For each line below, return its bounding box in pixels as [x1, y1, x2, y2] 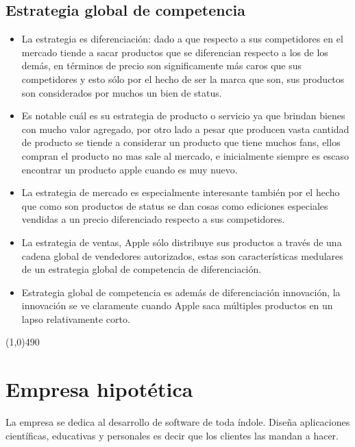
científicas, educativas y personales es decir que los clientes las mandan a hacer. [5, 428, 339, 442]
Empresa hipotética [5, 375, 193, 403]
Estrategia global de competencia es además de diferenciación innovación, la [21, 285, 341, 299]
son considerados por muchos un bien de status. [21, 85, 222, 99]
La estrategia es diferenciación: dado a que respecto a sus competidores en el [21, 32, 343, 46]
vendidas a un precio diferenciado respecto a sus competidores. [21, 212, 285, 226]
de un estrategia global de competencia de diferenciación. [21, 262, 262, 276]
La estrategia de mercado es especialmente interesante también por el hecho [21, 185, 340, 200]
